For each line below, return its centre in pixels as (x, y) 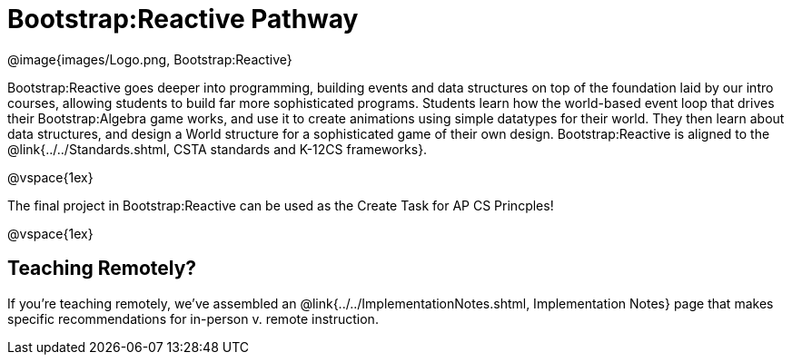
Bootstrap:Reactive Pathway (183, 19)
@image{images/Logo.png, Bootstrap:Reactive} (150, 59)
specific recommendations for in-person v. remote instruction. (193, 318)
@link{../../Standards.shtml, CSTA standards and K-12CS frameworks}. (218, 149)
